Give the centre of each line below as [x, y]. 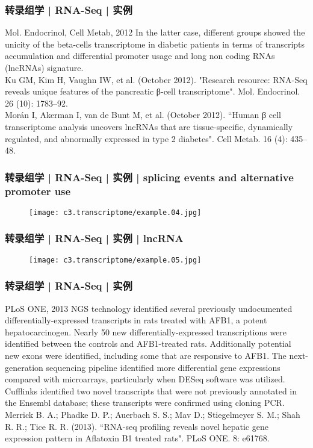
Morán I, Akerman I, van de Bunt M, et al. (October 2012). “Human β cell [143, 115]
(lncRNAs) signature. [44, 67]
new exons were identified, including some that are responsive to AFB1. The [146, 356]
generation [24, 367]
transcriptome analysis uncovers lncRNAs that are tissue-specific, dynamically [149, 126]
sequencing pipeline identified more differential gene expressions [163, 367]
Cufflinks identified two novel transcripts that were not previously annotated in [151, 390]
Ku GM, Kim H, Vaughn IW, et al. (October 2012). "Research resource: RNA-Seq [156, 79]
